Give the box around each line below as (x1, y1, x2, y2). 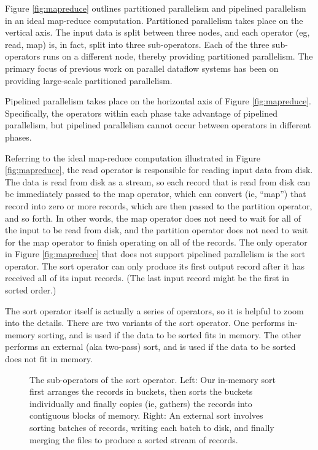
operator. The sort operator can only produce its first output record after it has (5, 259, 305, 272)
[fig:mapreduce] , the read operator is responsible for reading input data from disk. (5, 163, 313, 176)
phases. (5, 130, 32, 143)
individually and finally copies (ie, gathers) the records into (29, 397, 252, 409)
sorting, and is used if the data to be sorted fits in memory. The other (38, 328, 301, 341)
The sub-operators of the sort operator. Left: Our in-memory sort (29, 373, 276, 386)
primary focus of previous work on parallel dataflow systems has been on (5, 61, 279, 74)
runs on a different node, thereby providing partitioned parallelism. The (42, 50, 313, 63)
